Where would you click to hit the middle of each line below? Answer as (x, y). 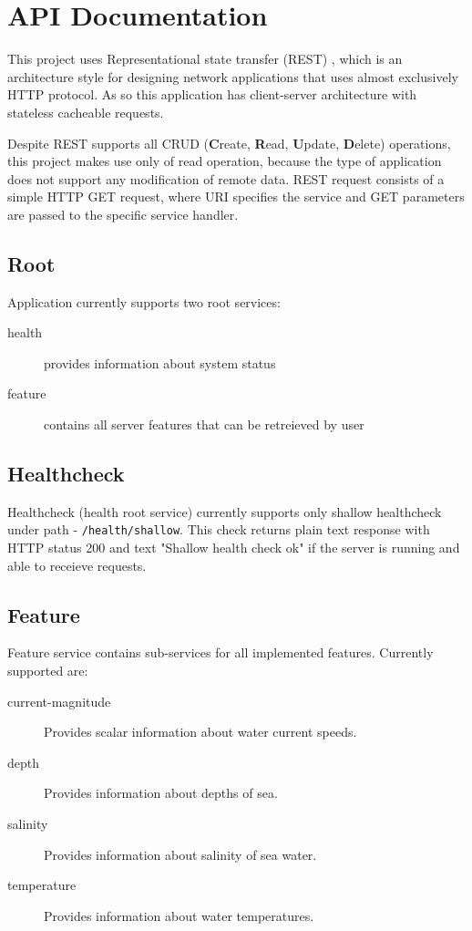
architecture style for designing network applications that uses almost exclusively (233, 76)
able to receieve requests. (77, 565)
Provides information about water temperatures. (179, 915)
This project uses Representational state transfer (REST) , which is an (205, 59)
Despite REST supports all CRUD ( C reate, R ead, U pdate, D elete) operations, (229, 143)
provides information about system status (160, 362)
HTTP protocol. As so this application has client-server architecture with (212, 94)
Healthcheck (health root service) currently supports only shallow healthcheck (225, 511)
